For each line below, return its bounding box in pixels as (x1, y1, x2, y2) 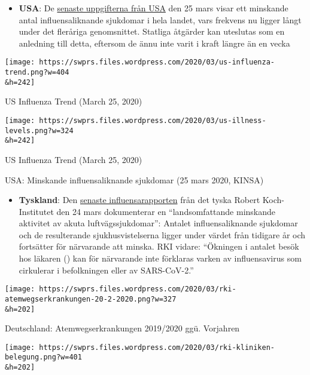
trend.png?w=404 (5, 68, 69, 77)
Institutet (19, 205, 54, 217)
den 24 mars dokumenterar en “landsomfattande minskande (56, 205, 276, 217)
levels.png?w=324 (5, 126, 74, 135)
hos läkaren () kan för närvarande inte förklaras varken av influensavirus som (19, 252, 302, 265)
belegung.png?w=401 (5, 353, 82, 362)
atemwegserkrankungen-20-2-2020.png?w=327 (5, 294, 177, 303)
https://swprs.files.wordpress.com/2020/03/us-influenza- (39, 58, 275, 67)
